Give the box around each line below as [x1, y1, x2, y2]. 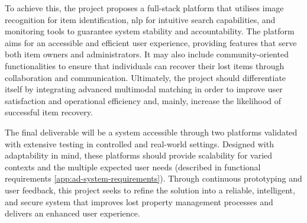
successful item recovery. [5, 106, 93, 118]
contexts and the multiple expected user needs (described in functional [5, 160, 261, 173]
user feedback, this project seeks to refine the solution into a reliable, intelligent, [5, 183, 295, 196]
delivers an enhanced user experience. [5, 207, 140, 219]
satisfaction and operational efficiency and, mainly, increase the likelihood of [5, 94, 282, 106]
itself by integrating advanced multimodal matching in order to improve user [5, 83, 283, 95]
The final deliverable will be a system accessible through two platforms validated [5, 125, 298, 138]
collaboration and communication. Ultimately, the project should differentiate [5, 71, 286, 83]
